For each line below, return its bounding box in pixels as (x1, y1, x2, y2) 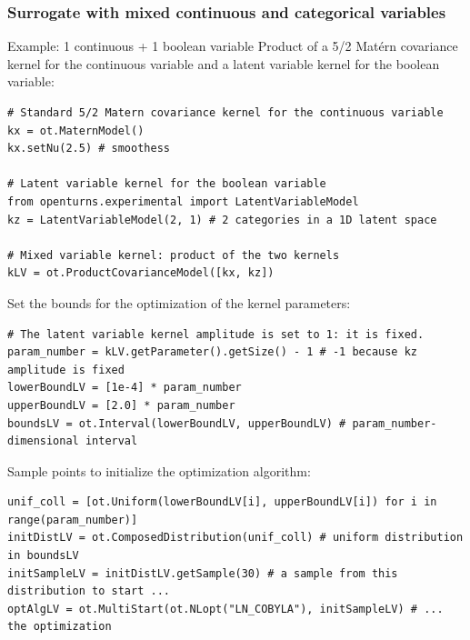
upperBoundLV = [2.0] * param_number (7, 398, 235, 412)
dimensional (7, 435, 79, 448)
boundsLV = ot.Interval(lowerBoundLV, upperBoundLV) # (7, 416, 346, 430)
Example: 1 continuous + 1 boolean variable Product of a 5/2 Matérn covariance (7, 36, 458, 55)
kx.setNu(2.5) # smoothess (7, 142, 170, 155)
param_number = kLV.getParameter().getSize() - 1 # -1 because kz (7, 345, 418, 359)
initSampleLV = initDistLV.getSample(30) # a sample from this (7, 566, 398, 580)
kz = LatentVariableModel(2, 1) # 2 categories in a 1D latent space (7, 213, 437, 226)
